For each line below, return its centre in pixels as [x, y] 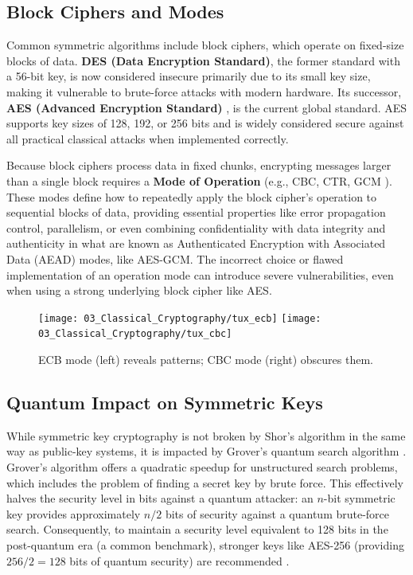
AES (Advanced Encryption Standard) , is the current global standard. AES [207, 107]
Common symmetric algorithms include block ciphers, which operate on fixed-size [205, 45]
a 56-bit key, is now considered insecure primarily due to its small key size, [189, 76]
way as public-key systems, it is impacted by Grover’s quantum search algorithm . [206, 451]
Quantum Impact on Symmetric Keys [165, 402]
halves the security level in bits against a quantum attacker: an [160, 498]
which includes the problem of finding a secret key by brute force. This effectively [205, 482]
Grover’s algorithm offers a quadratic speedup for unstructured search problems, [202, 467]
